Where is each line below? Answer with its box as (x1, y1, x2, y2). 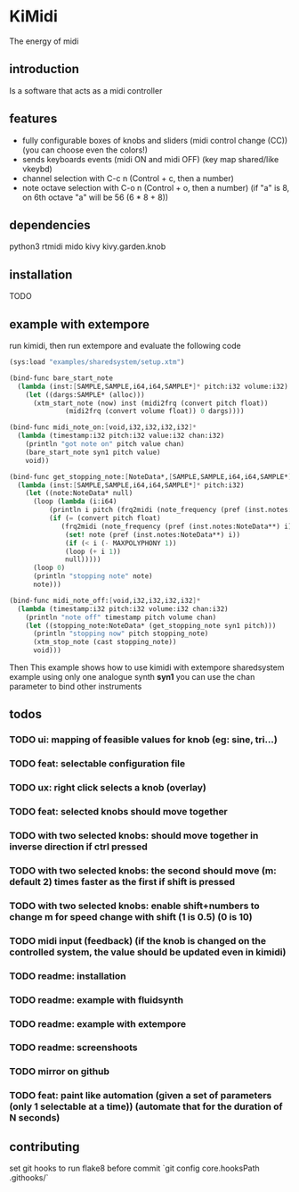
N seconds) (9, 1112, 61, 1124)
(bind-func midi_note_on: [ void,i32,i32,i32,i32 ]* (9, 423, 198, 432)
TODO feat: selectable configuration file (9, 757, 186, 770)
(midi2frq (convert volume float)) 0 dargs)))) (65, 407, 245, 416)
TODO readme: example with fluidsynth (9, 993, 184, 1006)
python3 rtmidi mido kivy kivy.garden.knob (9, 241, 166, 252)
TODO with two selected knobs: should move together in (9, 830, 259, 841)
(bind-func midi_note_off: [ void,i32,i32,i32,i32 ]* (9, 596, 201, 605)
